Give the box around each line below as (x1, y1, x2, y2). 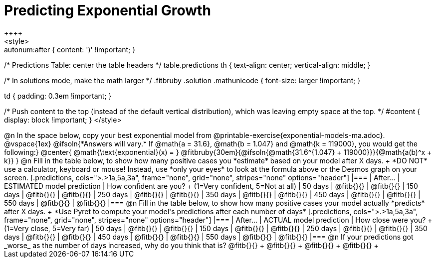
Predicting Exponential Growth (4, 2, 211, 19)
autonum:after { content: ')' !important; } (4, 45, 136, 54)
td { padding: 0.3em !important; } (4, 91, 112, 100)
